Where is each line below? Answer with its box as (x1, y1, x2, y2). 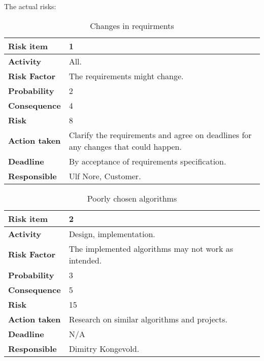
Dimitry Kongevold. (69, 342, 140, 354)
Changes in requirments (90, 19, 174, 31)
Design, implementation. (69, 227, 155, 240)
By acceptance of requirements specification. (69, 155, 226, 167)
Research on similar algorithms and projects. (69, 313, 227, 325)
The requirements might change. (69, 70, 184, 82)
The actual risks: (4, 1, 56, 11)
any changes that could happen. (69, 140, 182, 152)
